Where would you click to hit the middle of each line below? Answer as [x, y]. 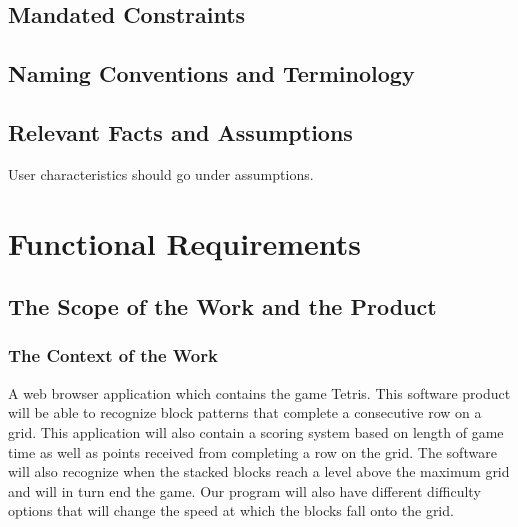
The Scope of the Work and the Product [222, 306]
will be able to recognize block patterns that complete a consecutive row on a [245, 412]
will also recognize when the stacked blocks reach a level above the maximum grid [259, 471]
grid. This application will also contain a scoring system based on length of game [256, 431]
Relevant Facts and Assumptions [180, 131]
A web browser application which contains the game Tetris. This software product [259, 392]
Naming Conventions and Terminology [211, 73]
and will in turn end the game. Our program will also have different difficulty [244, 490]
